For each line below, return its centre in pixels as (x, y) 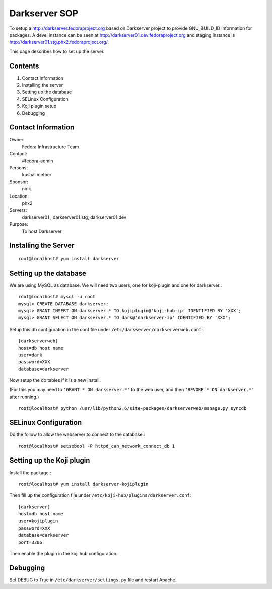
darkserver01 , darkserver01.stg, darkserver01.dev (74, 217)
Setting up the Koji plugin (50, 460)
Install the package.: (30, 472)
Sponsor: (19, 182)
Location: (19, 196)
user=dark (30, 355)
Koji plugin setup (39, 106)
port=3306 (30, 542)
